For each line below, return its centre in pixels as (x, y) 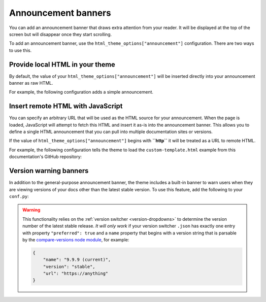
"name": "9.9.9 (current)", (77, 260)
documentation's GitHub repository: (46, 157)
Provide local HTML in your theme (62, 64)
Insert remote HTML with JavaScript (66, 106)
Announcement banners (60, 13)
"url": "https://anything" (76, 274)
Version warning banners (49, 171)
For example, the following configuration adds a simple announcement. (81, 92)
